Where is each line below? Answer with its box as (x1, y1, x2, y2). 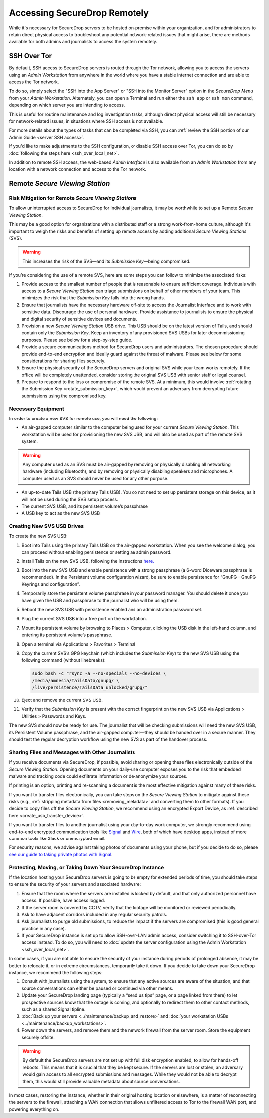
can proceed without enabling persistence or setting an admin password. (21, 549, 172, 555)
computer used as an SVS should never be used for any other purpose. (22, 475, 169, 481)
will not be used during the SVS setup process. (21, 496, 118, 502)
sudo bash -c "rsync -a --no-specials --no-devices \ (32, 671, 166, 676)
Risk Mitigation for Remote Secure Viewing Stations (9, 195, 137, 202)
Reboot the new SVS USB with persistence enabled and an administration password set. (21, 606, 203, 612)
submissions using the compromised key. (21, 393, 107, 399)
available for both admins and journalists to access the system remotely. (9, 39, 158, 45)
